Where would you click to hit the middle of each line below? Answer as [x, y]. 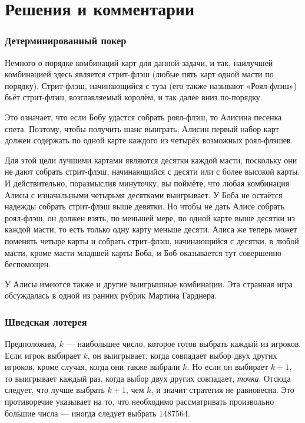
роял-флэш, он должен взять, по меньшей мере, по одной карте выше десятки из [150, 217]
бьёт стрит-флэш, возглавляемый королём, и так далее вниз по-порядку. [134, 97]
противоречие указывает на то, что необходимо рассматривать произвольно [140, 401]
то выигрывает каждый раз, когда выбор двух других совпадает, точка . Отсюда [148, 378]
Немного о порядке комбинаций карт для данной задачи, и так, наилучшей [139, 62]
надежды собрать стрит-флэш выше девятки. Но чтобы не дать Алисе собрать [145, 206]
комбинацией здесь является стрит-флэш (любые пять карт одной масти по [139, 74]
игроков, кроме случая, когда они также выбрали [92, 367]
